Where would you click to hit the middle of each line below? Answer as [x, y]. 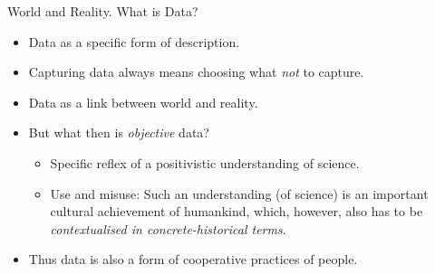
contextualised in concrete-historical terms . [168, 228]
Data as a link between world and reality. [143, 102]
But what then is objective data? [119, 132]
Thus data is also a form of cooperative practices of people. [193, 259]
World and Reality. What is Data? [103, 11]
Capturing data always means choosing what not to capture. [196, 72]
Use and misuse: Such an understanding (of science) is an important [239, 193]
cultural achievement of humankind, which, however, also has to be [237, 211]
